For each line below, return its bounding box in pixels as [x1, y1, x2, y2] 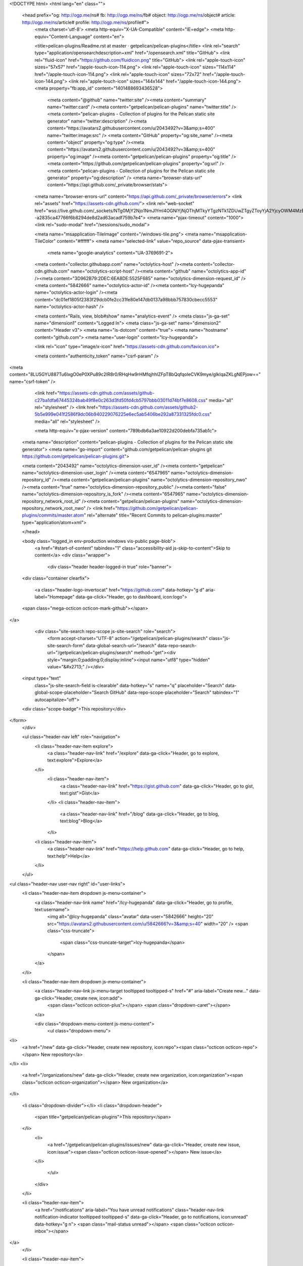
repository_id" [22, 477, 52, 483]
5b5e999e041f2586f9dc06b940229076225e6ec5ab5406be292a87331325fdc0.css [34, 411, 210, 417]
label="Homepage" [34, 594, 75, 600]
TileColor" [34, 238, 56, 244]
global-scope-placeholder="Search [34, 689, 109, 696]
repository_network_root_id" [22, 498, 81, 504]
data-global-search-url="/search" [86, 642, 157, 648]
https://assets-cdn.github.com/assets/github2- [100, 404, 198, 410]
